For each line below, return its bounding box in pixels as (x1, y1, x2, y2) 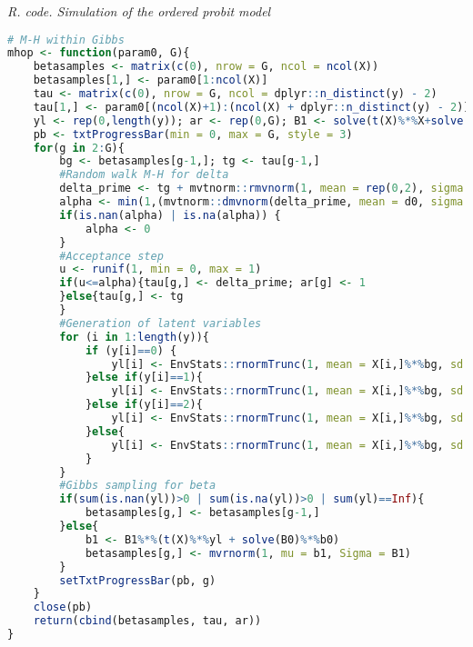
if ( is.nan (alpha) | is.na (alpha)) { (59, 208, 281, 222)
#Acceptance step (59, 249, 164, 263)
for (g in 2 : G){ (33, 141, 125, 154)
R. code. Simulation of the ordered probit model (7, 2, 271, 20)
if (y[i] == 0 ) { (85, 343, 177, 357)
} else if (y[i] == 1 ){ (85, 371, 203, 384)
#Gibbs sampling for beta (59, 479, 216, 493)
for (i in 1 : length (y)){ (59, 330, 209, 343)
